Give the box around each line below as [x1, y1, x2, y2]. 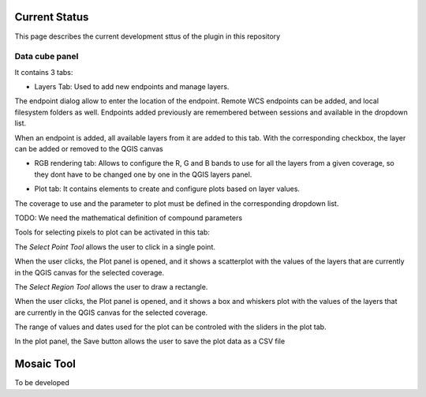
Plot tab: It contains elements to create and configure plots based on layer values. [34, 184, 300, 193]
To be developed [14, 378, 70, 388]
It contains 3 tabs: [14, 67, 73, 77]
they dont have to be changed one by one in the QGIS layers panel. [34, 170, 252, 179]
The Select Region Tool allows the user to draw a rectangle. [14, 282, 208, 291]
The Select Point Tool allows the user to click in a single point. [14, 242, 216, 252]
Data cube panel [14, 51, 79, 62]
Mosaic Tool [14, 358, 77, 371]
